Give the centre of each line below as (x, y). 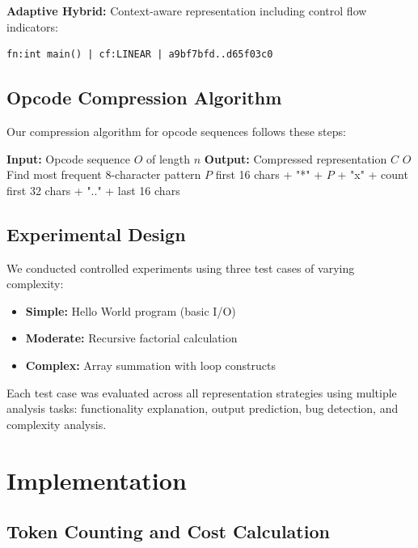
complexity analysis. (57, 424)
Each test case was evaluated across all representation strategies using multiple (202, 392)
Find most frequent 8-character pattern (104, 174)
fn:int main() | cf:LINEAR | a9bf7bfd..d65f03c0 (140, 55)
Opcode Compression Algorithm (144, 98)
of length (169, 158)
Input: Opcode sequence (69, 158)
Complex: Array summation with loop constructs (150, 365)
